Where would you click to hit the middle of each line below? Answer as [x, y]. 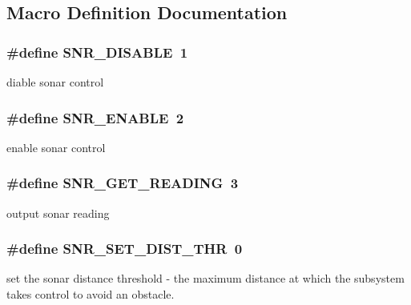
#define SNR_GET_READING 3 [123, 183]
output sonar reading [58, 213]
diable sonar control [55, 82]
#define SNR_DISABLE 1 [97, 52]
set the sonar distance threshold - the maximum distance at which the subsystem [205, 278]
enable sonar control [56, 147]
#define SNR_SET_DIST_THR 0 [125, 249]
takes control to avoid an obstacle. [91, 294]
